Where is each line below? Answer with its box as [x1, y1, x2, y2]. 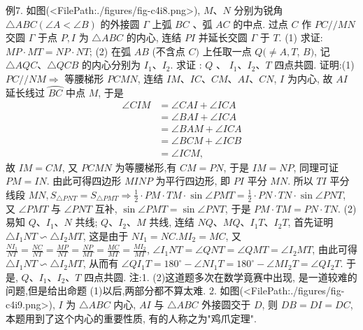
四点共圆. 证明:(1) [274, 57, 355, 72]
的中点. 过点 [233, 16, 288, 31]
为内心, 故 [287, 71, 333, 85]
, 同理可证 [293, 159, 339, 174]
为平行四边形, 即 [155, 173, 231, 188]
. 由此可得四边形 [46, 173, 122, 188]
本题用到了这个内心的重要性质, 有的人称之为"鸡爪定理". [6, 310, 257, 325]
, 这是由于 [83, 228, 129, 243]
